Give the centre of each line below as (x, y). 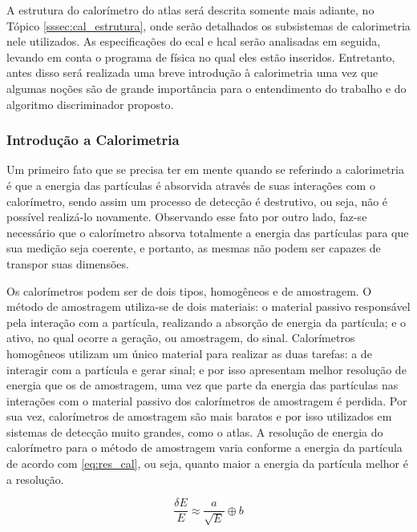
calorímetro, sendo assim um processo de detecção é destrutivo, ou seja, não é (197, 201)
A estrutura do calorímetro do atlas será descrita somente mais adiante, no (190, 10)
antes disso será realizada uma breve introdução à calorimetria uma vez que (192, 73)
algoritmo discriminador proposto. (90, 104)
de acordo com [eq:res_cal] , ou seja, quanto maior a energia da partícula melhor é (207, 463)
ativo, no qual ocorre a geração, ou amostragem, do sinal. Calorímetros (181, 338)
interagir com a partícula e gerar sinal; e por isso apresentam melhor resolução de (206, 369)
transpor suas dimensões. (68, 263)
